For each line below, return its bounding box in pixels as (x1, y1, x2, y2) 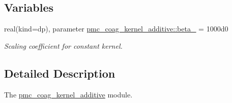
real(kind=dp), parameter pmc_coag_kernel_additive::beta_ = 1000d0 (4, 23, 228, 34)
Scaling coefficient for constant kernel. (4, 40, 123, 51)
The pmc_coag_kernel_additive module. (4, 89, 133, 99)
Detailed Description (4, 65, 115, 81)
